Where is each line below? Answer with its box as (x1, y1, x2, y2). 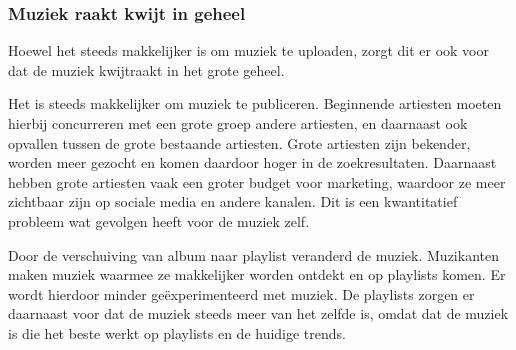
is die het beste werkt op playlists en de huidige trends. (8, 322, 347, 343)
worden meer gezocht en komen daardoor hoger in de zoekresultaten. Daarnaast (8, 152, 497, 173)
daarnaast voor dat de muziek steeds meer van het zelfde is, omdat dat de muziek (8, 303, 509, 324)
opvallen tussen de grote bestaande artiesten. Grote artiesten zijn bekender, (8, 132, 471, 153)
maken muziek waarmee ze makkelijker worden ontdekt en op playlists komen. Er (8, 264, 506, 285)
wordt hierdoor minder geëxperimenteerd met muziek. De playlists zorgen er (8, 283, 475, 304)
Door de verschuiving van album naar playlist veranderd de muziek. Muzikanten (8, 244, 499, 265)
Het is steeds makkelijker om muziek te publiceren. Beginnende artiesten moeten (8, 93, 502, 114)
